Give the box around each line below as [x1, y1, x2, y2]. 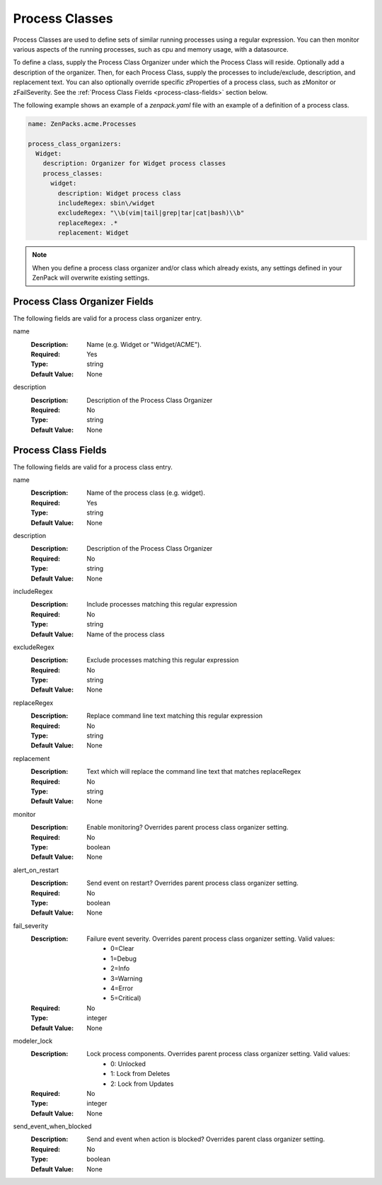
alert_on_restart [13, 866, 59, 874]
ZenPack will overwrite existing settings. [32, 273, 150, 282]
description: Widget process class [57, 189, 182, 197]
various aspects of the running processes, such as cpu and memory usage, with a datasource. [13, 45, 289, 53]
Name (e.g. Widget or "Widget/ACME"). [86, 340, 202, 348]
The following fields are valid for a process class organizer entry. [13, 314, 202, 322]
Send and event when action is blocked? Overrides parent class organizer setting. [86, 1135, 325, 1143]
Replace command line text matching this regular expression [86, 711, 263, 720]
